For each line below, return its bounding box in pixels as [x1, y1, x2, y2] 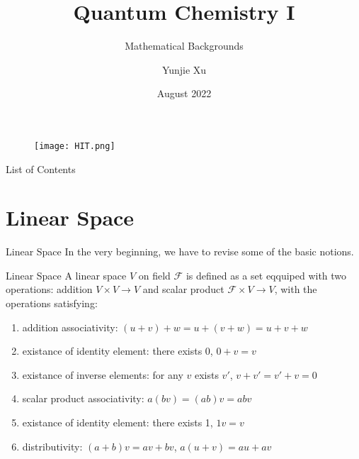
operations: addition [6, 282, 93, 297]
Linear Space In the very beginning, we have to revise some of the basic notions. [6, 244, 354, 259]
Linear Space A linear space [6, 267, 127, 282]
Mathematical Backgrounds [125, 38, 244, 53]
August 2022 [156, 86, 212, 101]
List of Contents [6, 161, 76, 176]
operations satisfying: [6, 296, 98, 311]
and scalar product [142, 282, 224, 297]
